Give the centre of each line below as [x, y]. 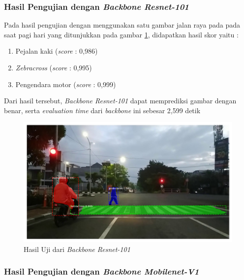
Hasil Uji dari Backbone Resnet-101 [77, 249]
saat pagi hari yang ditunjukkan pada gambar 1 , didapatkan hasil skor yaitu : [121, 34]
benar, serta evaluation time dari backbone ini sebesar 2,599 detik [102, 110]
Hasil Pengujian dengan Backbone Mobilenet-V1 [102, 271]
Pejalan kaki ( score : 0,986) [57, 51]
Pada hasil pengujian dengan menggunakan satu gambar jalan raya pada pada [122, 25]
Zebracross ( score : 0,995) [54, 67]
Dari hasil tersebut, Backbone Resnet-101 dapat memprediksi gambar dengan [120, 101]
